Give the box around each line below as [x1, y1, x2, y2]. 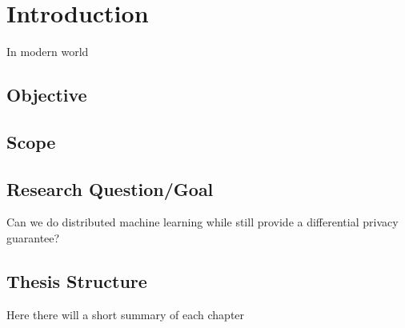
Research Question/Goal [6, 176, 214, 201]
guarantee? [6, 230, 60, 246]
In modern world [6, 43, 89, 60]
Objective [6, 82, 87, 107]
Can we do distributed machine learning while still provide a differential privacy [6, 214, 399, 230]
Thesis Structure [6, 269, 147, 294]
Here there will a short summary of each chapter [6, 306, 245, 322]
